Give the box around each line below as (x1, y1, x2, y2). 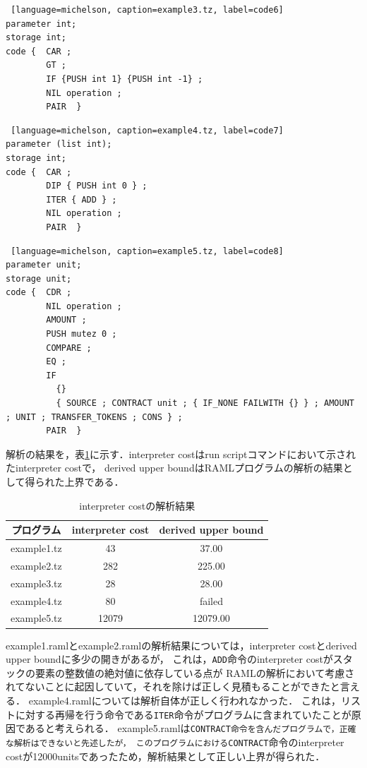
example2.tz (11, 558, 62, 572)
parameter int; (6, 18, 77, 29)
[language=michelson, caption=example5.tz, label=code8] (11, 246, 284, 256)
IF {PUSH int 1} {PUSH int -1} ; (46, 73, 203, 84)
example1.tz (11, 541, 62, 556)
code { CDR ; (6, 287, 72, 298)
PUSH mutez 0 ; (46, 329, 117, 340)
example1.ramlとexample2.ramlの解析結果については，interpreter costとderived (6, 637, 357, 652)
